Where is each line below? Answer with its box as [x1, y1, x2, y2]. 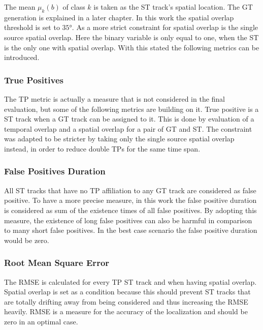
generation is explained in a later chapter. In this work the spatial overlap [4, 12, 234, 22]
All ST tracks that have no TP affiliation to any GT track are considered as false [4, 185, 256, 195]
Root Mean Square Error [4, 256, 110, 269]
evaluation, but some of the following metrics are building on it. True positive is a [4, 103, 259, 114]
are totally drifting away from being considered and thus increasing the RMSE [4, 296, 248, 307]
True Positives [4, 73, 63, 86]
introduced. [4, 52, 40, 63]
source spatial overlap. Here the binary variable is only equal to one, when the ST [4, 32, 259, 42]
